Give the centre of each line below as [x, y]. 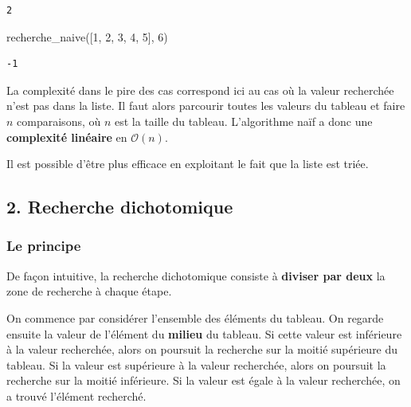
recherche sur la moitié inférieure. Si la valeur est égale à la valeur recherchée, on [204, 380]
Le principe [44, 246]
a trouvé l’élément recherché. [76, 395]
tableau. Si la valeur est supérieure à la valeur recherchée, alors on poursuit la [196, 364]
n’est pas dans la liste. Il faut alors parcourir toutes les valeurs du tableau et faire [206, 106]
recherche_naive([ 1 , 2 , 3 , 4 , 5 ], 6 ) [87, 36]
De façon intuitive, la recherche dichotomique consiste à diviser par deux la [196, 275]
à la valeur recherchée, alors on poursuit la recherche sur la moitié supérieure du [202, 349]
